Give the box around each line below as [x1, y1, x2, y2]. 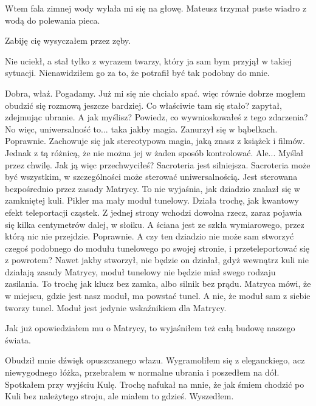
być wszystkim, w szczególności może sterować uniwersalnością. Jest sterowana [5, 170, 298, 183]
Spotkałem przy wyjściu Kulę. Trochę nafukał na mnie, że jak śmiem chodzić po [5, 377, 304, 390]
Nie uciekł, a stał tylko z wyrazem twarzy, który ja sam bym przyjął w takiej [5, 54, 292, 67]
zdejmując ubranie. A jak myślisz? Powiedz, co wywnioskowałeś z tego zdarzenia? [5, 111, 308, 123]
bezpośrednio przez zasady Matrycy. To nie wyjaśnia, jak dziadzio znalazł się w [5, 182, 300, 194]
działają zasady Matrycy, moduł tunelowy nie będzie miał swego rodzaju [5, 265, 276, 278]
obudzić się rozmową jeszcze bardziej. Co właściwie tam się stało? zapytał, [5, 98, 282, 111]
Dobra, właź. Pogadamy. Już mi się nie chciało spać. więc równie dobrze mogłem [5, 86, 306, 99]
